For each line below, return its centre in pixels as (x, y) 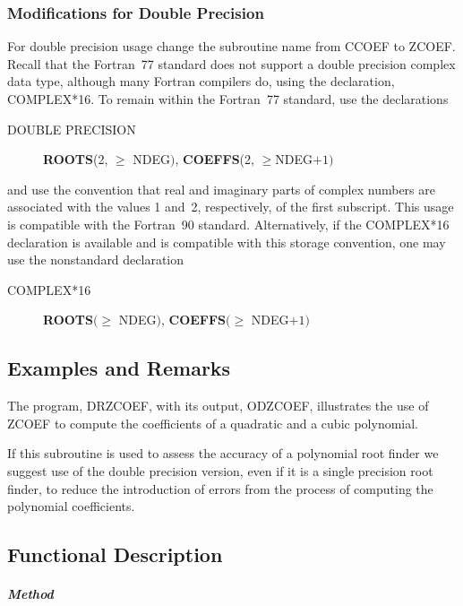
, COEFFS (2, (214, 159)
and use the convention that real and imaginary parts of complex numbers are (221, 189)
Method (30, 594)
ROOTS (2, (76, 159)
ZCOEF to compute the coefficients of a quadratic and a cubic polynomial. (213, 423)
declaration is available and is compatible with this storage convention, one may (227, 242)
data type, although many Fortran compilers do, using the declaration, (201, 81)
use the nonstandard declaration (96, 260)
